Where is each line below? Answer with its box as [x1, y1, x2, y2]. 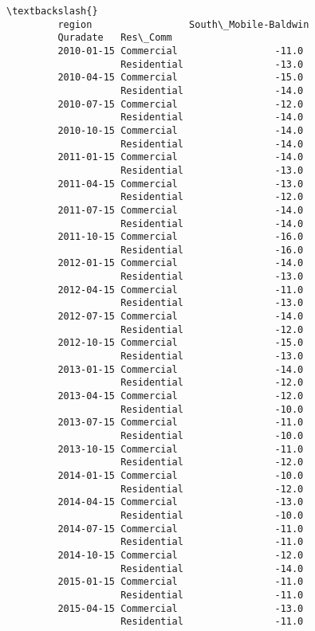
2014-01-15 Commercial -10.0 [57, 469, 304, 481]
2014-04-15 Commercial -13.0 [57, 496, 304, 508]
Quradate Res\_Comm [57, 32, 172, 44]
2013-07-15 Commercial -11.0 [57, 417, 304, 429]
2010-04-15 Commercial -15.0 [57, 72, 304, 84]
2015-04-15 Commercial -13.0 [57, 602, 304, 614]
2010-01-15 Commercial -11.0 [57, 45, 304, 57]
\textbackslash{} [6, 6, 98, 17]
